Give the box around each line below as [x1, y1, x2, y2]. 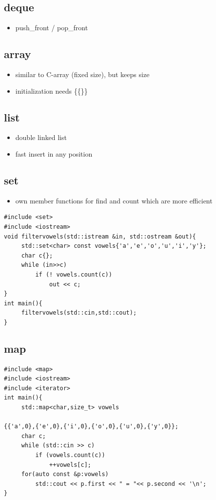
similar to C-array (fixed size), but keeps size [15, 69, 150, 79]
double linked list [15, 132, 67, 142]
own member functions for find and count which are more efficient [15, 195, 213, 205]
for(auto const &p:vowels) [21, 471, 109, 478]
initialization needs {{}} [15, 85, 88, 96]
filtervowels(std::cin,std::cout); [21, 309, 137, 317]
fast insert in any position [15, 148, 93, 159]
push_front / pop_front [15, 22, 88, 33]
